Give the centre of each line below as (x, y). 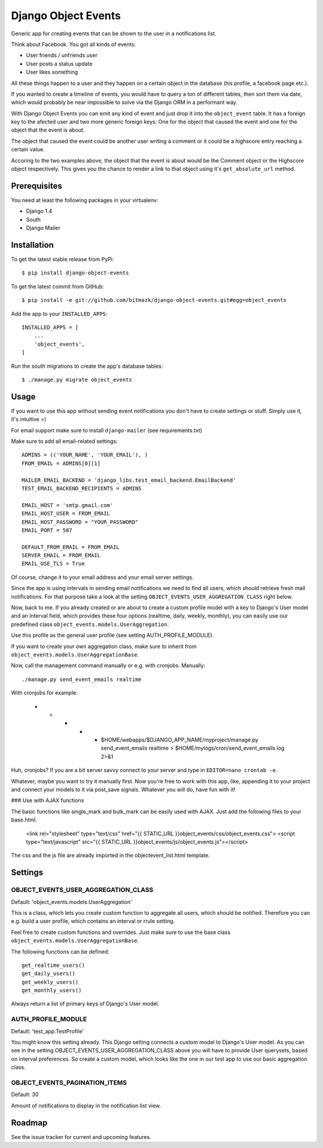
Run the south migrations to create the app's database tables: (87, 366)
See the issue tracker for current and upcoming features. (81, 1137)
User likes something (52, 72)
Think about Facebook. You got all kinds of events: (73, 44)
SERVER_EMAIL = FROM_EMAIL (61, 555)
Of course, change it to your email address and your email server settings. (102, 577)
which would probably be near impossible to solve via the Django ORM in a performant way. (124, 102)
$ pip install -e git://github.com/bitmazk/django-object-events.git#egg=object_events (154, 300)
